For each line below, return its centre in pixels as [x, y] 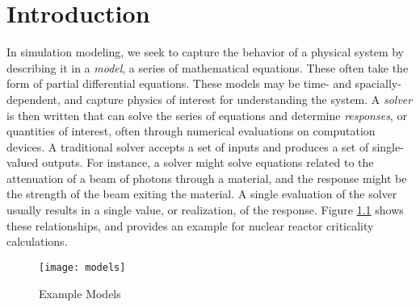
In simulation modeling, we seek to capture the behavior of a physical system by [205, 52]
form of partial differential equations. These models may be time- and [179, 83]
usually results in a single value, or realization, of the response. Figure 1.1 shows [205, 210]
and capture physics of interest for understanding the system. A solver [238, 99]
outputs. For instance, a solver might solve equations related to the [208, 162]
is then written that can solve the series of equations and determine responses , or [207, 115]
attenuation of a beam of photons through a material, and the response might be [207, 178]
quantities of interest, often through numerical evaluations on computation [191, 131]
